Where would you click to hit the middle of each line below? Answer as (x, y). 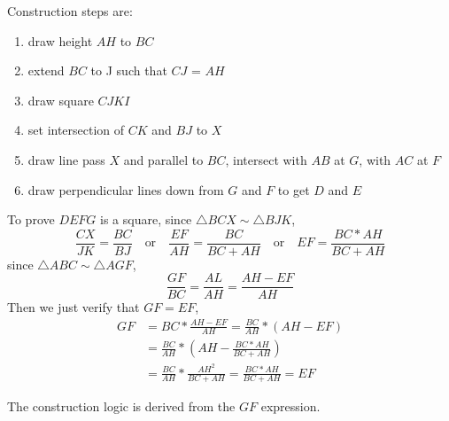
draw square (61, 100)
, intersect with (266, 159)
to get (294, 189)
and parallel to (163, 159)
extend (46, 70)
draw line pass (66, 159)
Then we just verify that (74, 307)
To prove (31, 219)
